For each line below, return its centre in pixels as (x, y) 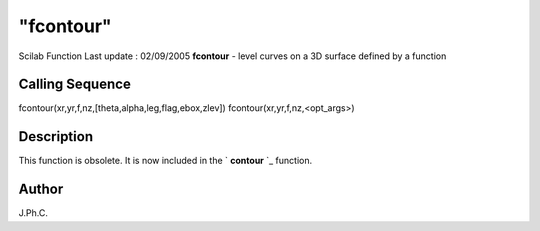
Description (56, 136)
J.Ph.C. (33, 213)
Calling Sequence (75, 84)
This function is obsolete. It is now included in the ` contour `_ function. (165, 161)
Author (41, 189)
